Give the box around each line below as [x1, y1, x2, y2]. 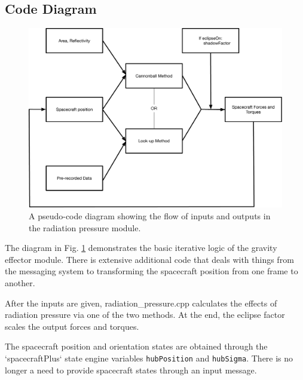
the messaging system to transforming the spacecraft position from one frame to [5, 265, 298, 277]
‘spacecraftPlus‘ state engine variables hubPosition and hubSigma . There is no [5, 351, 293, 364]
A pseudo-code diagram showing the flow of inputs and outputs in [29, 209, 271, 222]
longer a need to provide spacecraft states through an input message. [5, 363, 257, 376]
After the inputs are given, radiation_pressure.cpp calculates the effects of [5, 296, 277, 309]
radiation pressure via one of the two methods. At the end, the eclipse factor [5, 308, 285, 321]
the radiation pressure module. [29, 221, 141, 234]
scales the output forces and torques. [5, 320, 139, 332]
